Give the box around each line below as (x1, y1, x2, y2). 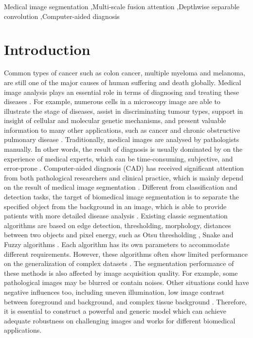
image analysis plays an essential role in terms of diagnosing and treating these (4, 87, 239, 97)
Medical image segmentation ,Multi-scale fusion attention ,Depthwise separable (4, 1, 239, 11)
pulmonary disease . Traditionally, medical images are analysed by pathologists (4, 134, 239, 144)
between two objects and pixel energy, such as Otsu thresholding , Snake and (4, 230, 234, 240)
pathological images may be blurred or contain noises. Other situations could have (4, 277, 249, 287)
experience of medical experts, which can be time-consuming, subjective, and (4, 153, 233, 163)
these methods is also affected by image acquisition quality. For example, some (4, 267, 238, 278)
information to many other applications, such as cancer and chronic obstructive (4, 125, 240, 135)
